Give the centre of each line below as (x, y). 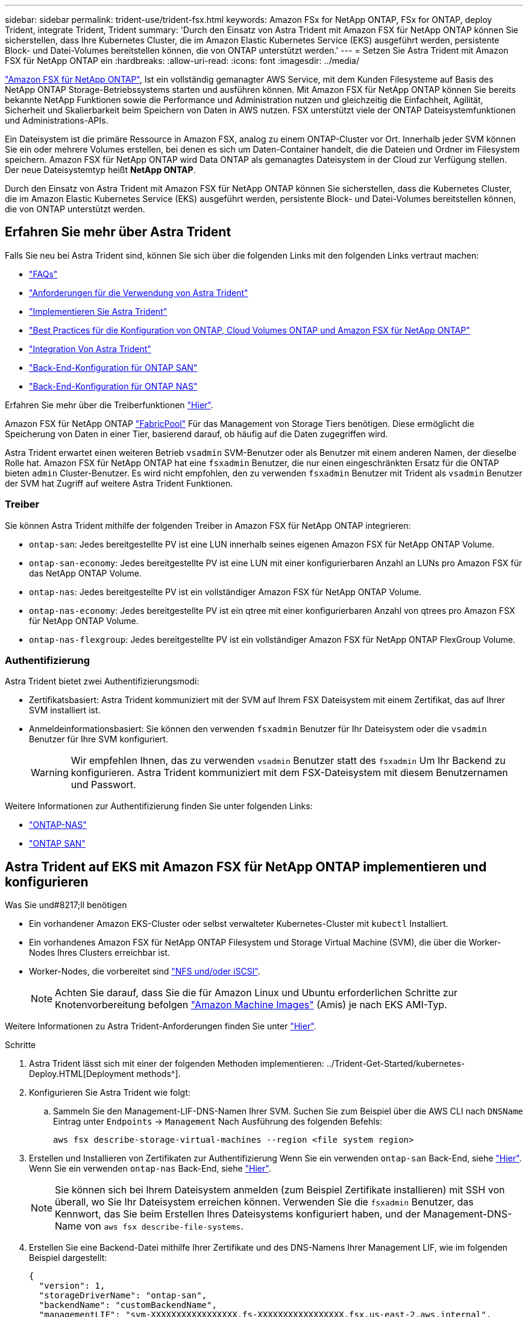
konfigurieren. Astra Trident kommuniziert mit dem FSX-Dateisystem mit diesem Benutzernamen (289, 773)
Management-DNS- (467, 1214)
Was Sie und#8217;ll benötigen (66, 905)
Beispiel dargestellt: (68, 1258)
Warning (50, 773)
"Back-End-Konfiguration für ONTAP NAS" (113, 386)
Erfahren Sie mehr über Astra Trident (118, 232)
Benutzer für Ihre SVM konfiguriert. (99, 739)
